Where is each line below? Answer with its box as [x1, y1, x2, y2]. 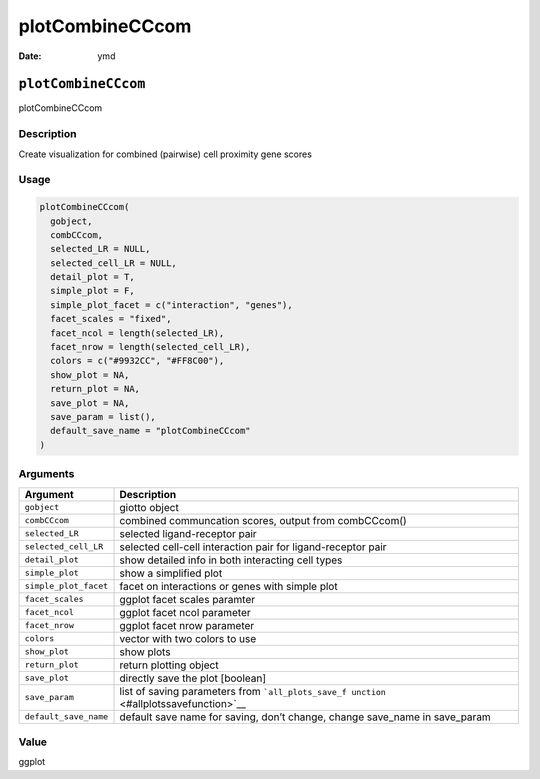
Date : [18, 50, 42, 62]
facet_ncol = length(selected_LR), [50, 327, 225, 339]
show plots [119, 645, 171, 659]
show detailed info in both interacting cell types [119, 553, 343, 567]
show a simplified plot [119, 566, 223, 580]
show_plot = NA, [50, 369, 130, 380]
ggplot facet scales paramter [119, 592, 256, 606]
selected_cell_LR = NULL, [50, 257, 177, 269]
